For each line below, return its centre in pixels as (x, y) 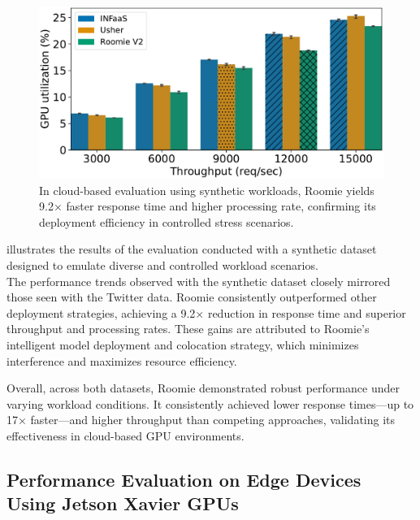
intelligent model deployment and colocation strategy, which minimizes (183, 344)
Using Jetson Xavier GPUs (123, 503)
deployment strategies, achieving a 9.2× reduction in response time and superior (206, 312)
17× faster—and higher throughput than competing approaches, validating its (201, 420)
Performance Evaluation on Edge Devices (184, 479)
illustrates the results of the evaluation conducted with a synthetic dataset (192, 249)
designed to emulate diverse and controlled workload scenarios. (162, 264)
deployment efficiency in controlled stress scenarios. (167, 221)
